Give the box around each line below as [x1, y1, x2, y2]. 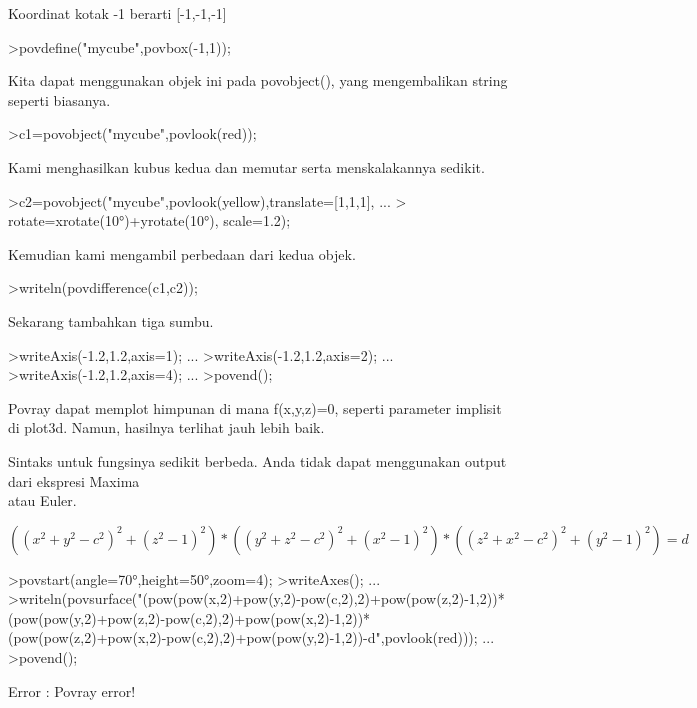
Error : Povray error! [8, 680, 136, 701]
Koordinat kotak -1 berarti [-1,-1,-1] [8, 3, 227, 23]
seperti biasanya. [8, 89, 111, 110]
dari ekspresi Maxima [8, 470, 140, 491]
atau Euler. [8, 490, 77, 511]
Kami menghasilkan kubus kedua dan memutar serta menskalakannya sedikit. [8, 156, 485, 177]
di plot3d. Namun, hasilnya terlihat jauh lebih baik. [8, 417, 325, 438]
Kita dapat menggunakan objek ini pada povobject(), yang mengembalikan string [8, 70, 508, 91]
